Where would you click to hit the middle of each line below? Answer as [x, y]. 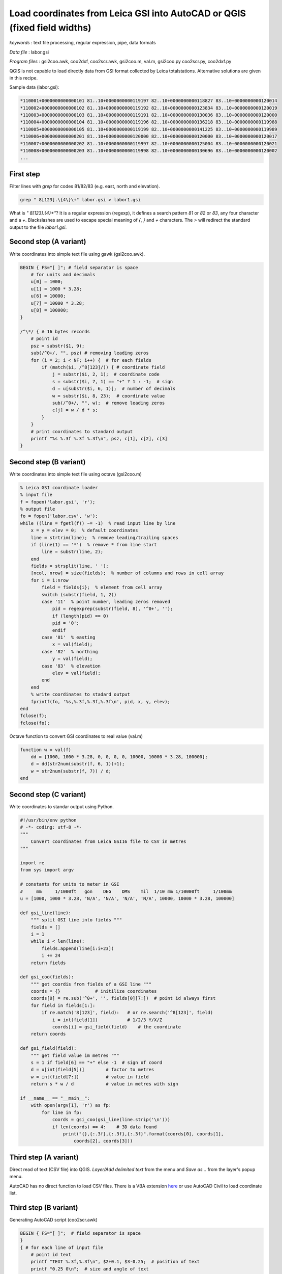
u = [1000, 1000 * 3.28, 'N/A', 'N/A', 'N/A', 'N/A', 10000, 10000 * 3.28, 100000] [127, 899]
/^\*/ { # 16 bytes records [55, 332]
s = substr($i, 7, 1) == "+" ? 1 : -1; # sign [113, 381]
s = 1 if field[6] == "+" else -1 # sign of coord [97, 1062]
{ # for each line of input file [62, 1248]
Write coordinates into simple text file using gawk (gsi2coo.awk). [77, 254]
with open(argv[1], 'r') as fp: [71, 1105]
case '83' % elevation [71, 666]
